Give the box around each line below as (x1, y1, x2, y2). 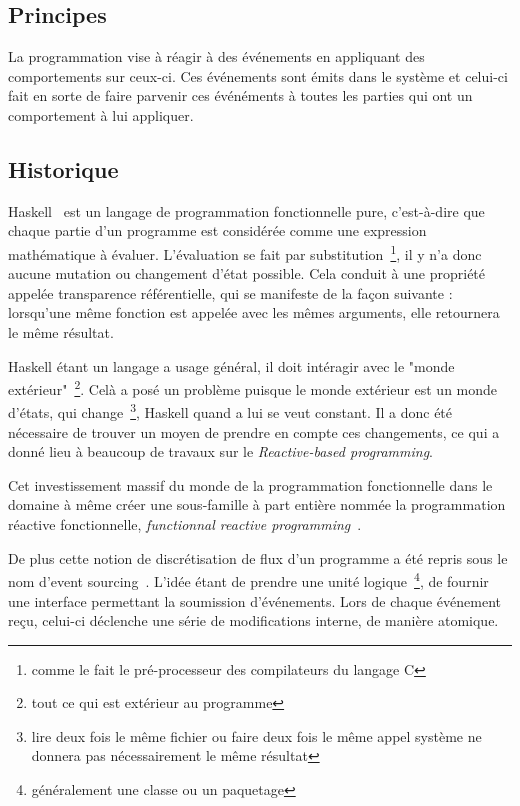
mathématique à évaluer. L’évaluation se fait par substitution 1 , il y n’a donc (8, 240, 482, 264)
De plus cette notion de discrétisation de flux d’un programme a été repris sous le (8, 547, 508, 568)
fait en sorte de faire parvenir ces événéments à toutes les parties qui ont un (8, 85, 473, 106)
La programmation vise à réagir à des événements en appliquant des (8, 46, 425, 67)
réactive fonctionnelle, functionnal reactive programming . (8, 514, 362, 535)
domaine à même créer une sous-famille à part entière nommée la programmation (8, 494, 506, 515)
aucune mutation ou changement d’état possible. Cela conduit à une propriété (8, 263, 486, 284)
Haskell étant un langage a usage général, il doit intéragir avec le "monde (8, 355, 455, 376)
